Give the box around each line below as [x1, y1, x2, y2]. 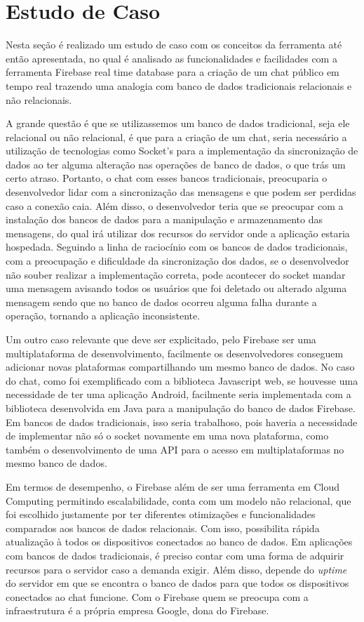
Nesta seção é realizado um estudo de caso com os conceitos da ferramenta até [6, 37, 342, 52]
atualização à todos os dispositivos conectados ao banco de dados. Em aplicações [6, 534, 353, 549]
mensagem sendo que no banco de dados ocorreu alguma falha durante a [6, 294, 317, 309]
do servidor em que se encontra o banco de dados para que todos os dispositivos [6, 576, 349, 590]
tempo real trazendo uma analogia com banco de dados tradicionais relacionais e [6, 78, 352, 93]
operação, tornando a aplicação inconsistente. [6, 308, 201, 323]
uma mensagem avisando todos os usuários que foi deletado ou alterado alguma [6, 281, 347, 296]
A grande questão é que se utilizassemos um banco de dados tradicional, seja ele [6, 116, 350, 131]
